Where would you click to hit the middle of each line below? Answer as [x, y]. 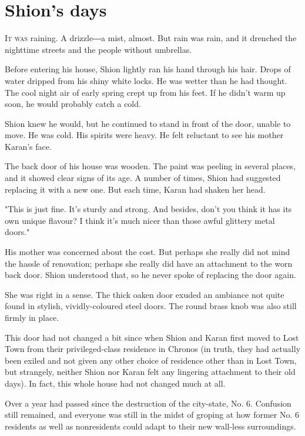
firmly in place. [32, 317]
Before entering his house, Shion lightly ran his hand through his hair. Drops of [148, 69]
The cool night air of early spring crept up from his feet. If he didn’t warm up [145, 92]
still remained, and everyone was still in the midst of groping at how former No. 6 [152, 415]
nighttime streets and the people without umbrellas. [98, 49]
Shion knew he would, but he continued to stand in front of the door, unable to [148, 123]
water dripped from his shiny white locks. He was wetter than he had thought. [146, 80]
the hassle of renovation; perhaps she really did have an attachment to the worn [149, 263]
